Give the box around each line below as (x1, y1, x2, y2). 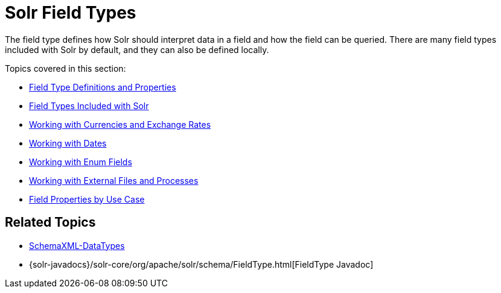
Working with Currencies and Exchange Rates (29, 119, 211, 130)
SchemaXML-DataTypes (29, 240, 125, 251)
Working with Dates (29, 137, 107, 148)
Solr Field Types (5, 2, 136, 23)
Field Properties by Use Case (29, 194, 145, 204)
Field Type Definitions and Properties (29, 81, 176, 92)
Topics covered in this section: (5, 63, 126, 74)
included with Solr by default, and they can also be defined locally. (5, 44, 269, 55)
